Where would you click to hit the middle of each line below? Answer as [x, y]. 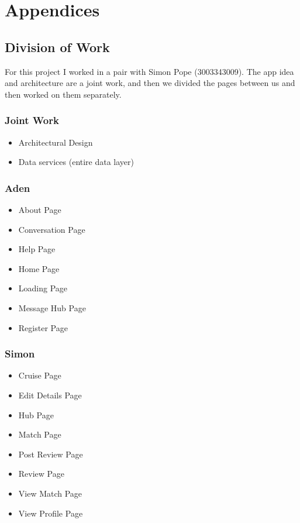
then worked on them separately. [63, 94]
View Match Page [50, 493]
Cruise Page [40, 375]
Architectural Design [56, 142]
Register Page [43, 327]
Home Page [39, 268]
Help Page [37, 249]
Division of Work [57, 47]
